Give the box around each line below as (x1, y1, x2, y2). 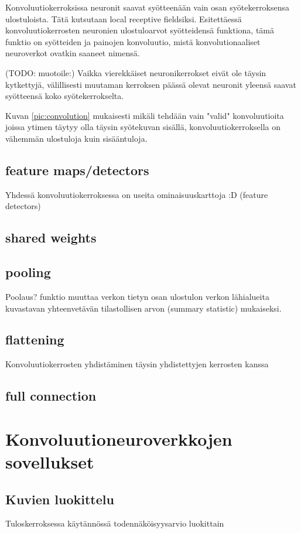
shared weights (5, 228, 97, 247)
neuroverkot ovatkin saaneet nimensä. (5, 47, 140, 59)
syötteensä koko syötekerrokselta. (5, 90, 124, 102)
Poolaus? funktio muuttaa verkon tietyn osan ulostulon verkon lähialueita (5, 290, 269, 302)
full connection (5, 387, 97, 405)
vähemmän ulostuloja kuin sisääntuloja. (5, 132, 148, 144)
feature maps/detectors (5, 160, 149, 179)
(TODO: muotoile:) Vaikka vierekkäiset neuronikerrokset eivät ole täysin (5, 66, 266, 78)
